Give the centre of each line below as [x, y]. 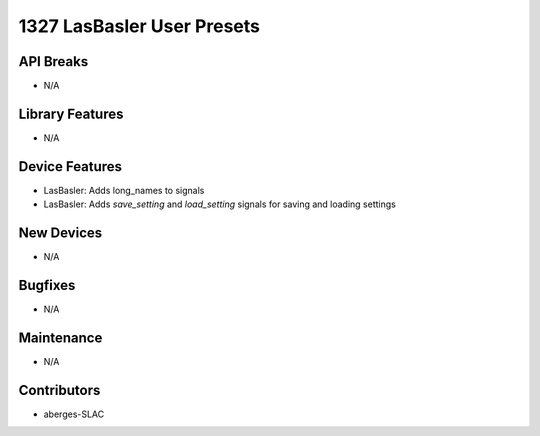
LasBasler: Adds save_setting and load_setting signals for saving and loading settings [220, 204]
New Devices [60, 233]
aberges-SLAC [74, 414]
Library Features [71, 113]
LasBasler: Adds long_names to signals [124, 190]
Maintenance [60, 337]
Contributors [59, 390]
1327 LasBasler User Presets [139, 26]
